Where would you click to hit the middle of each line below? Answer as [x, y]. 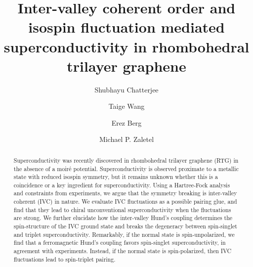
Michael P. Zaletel [126, 139]
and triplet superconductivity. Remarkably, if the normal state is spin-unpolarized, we [124, 234]
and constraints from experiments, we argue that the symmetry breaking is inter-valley [125, 193]
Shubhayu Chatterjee [126, 89]
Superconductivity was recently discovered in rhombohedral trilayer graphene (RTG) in [126, 160]
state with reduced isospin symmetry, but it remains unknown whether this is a [116, 177]
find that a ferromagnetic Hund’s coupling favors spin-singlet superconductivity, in [120, 243]
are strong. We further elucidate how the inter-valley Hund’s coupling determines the [123, 218]
